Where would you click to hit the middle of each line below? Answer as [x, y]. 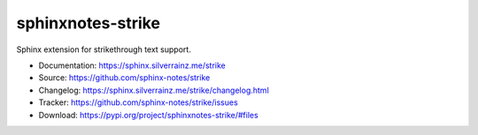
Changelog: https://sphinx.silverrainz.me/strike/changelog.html [154, 90]
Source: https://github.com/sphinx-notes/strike [124, 78]
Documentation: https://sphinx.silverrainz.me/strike [132, 65]
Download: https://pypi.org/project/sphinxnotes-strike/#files [148, 115]
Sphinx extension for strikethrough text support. [104, 49]
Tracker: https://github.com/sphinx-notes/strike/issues [138, 102]
